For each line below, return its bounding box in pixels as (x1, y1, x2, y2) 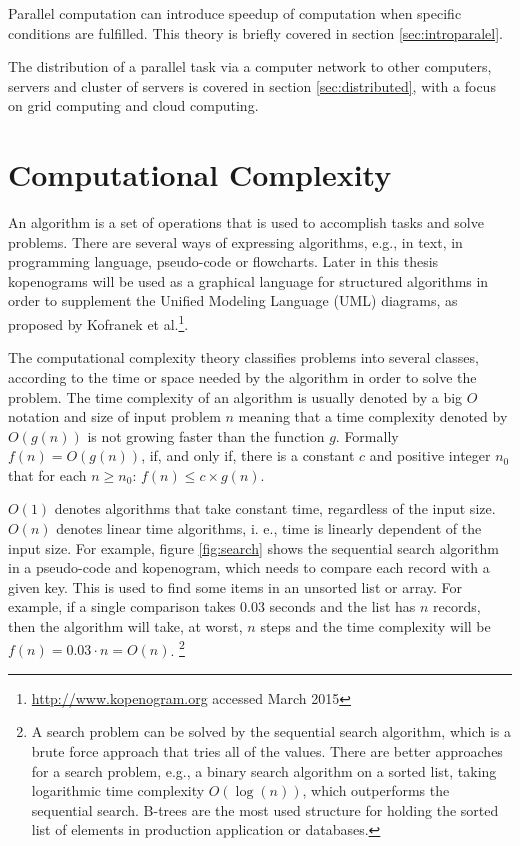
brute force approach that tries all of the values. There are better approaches (31, 741, 503, 762)
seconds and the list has (269, 596, 416, 617)
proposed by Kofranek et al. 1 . (8, 311, 189, 334)
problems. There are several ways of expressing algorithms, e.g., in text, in (8, 231, 463, 252)
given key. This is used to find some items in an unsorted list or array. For (8, 576, 462, 597)
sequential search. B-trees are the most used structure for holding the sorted (31, 799, 499, 820)
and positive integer (369, 445, 491, 466)
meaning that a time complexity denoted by (238, 406, 508, 427)
